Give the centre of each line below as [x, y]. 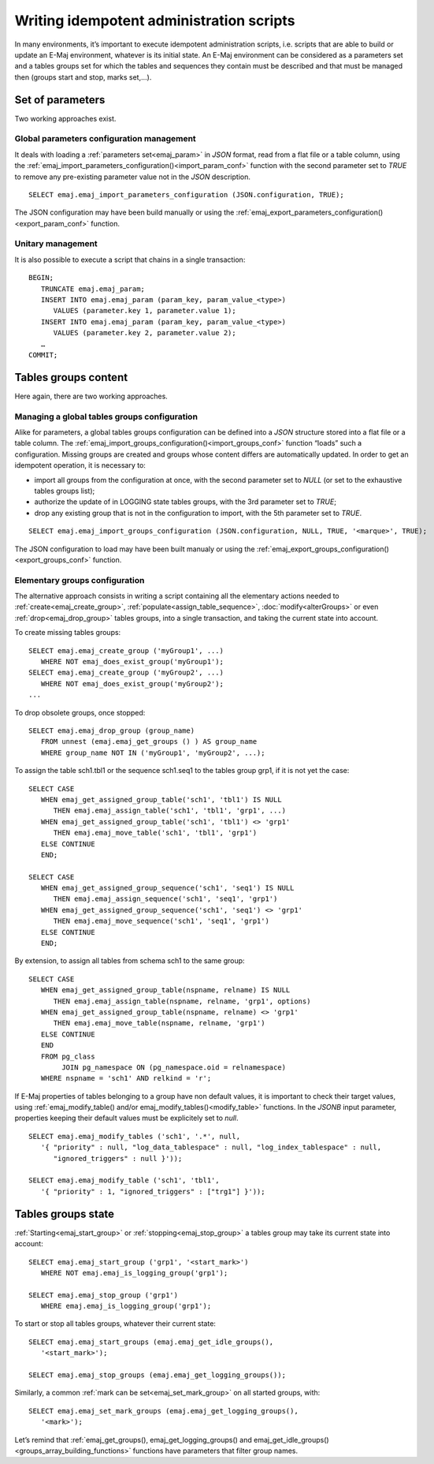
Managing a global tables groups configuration [106, 416]
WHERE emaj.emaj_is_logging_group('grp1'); [126, 1306]
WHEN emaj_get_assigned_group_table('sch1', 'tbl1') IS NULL [161, 799]
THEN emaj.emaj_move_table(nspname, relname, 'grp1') [159, 1023]
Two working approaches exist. [65, 118]
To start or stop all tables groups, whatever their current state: [115, 1324]
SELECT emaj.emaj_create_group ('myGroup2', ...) [126, 673]
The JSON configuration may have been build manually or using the [124, 212]
